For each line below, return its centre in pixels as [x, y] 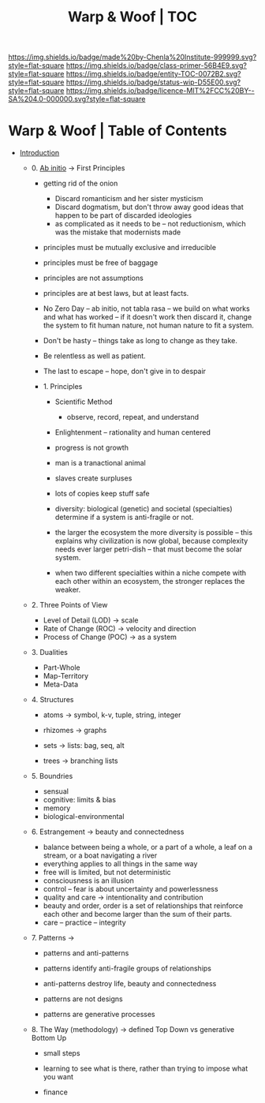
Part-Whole [62, 667]
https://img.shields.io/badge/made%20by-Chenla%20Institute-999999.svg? [132, 57]
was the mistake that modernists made [118, 232]
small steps [62, 1053]
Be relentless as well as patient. [94, 356]
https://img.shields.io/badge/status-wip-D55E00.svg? [153, 82]
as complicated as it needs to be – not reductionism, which [150, 224]
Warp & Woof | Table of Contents [118, 131]
